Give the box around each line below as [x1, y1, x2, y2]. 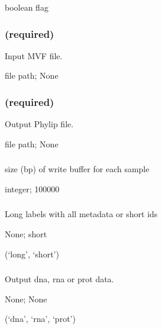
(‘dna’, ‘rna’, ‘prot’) [5, 312, 76, 325]
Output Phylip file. [5, 118, 74, 130]
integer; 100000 [5, 182, 60, 195]
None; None [5, 292, 47, 305]
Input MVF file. [5, 49, 63, 62]
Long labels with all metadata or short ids [5, 208, 158, 220]
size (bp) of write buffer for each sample [5, 163, 150, 175]
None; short [5, 228, 47, 240]
